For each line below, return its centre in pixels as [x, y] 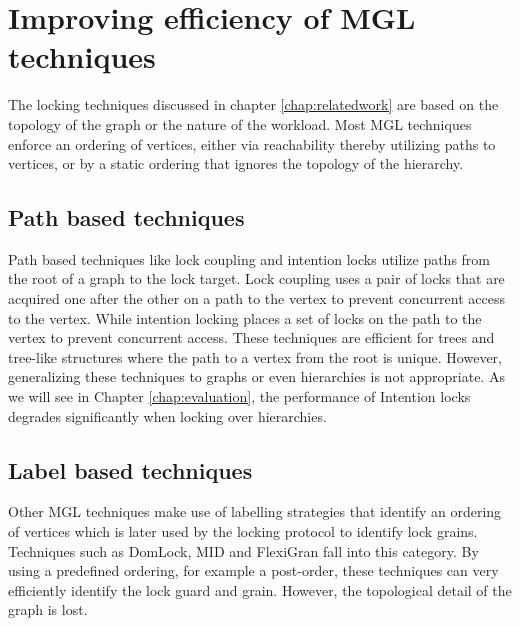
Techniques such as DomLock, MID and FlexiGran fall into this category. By [243, 550]
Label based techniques [130, 469]
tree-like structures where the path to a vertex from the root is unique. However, [255, 356]
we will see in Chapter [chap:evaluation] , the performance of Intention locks [239, 396]
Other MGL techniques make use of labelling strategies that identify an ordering [255, 511]
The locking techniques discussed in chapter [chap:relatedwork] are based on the [253, 104]
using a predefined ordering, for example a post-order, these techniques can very [253, 570]
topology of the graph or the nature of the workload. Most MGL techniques [240, 123]
